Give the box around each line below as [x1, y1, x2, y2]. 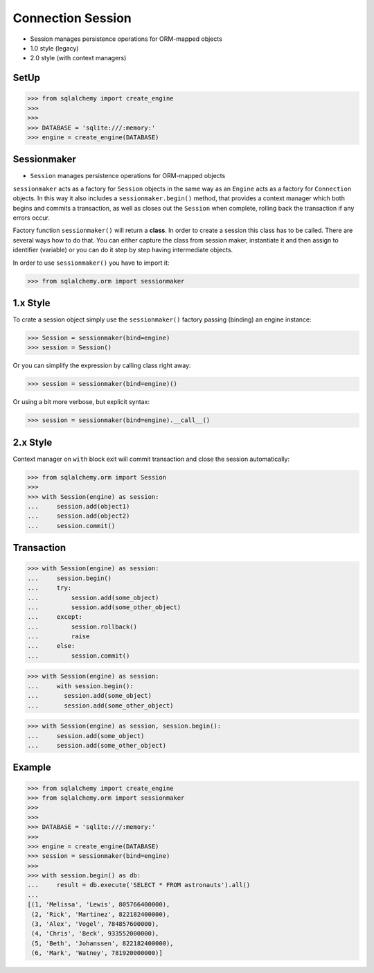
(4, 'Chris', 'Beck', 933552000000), [31, 929, 159, 938]
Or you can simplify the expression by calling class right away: [12, 361, 191, 370]
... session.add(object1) [27, 502, 130, 510]
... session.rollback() [27, 622, 138, 631]
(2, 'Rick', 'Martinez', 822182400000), [31, 910, 170, 918]
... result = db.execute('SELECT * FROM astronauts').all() [27, 881, 251, 889]
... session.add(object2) [27, 512, 130, 520]
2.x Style [12, 437, 53, 448]
